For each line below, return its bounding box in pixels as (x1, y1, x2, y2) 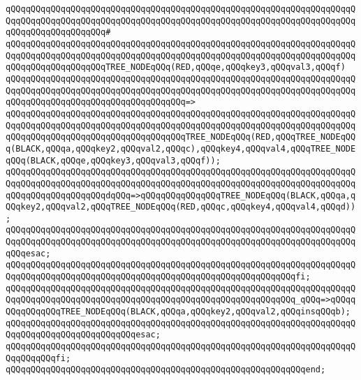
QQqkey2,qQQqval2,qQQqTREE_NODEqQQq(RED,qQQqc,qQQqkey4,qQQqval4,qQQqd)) (6, 202, 356, 212)
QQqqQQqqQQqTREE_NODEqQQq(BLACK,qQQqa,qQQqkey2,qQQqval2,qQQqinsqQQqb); (6, 307, 351, 317)
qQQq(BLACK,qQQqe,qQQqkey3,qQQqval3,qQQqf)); (6, 155, 221, 166)
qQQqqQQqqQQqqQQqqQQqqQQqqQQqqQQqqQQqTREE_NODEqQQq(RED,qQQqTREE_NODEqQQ (6, 132, 356, 142)
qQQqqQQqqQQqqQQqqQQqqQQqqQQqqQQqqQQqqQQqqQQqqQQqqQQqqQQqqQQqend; (6, 365, 326, 375)
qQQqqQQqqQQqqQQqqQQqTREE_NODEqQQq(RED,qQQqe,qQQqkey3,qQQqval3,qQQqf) (6, 62, 346, 73)
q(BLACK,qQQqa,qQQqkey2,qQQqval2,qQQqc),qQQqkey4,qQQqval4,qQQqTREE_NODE (6, 143, 356, 154)
